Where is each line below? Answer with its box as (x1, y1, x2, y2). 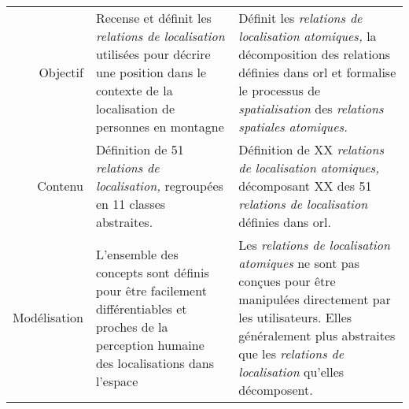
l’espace (95, 371, 138, 390)
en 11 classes (95, 195, 166, 213)
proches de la (95, 317, 168, 336)
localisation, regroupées (95, 177, 223, 195)
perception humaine (95, 335, 204, 354)
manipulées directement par (238, 290, 391, 308)
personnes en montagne (95, 117, 224, 136)
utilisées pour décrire (95, 45, 211, 63)
